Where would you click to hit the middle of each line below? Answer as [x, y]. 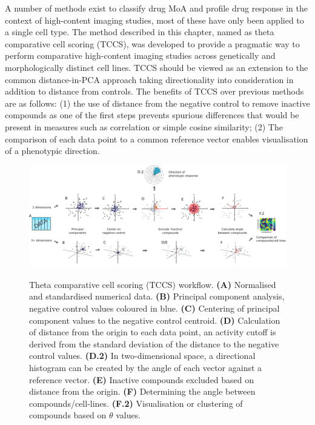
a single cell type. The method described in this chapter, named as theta [140, 32]
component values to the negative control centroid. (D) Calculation [155, 320]
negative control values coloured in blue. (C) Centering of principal [154, 308]
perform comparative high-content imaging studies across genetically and [140, 55]
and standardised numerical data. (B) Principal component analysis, [157, 296]
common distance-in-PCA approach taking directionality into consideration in [149, 79]
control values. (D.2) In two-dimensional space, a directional [142, 356]
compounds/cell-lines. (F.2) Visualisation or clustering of [136, 403]
